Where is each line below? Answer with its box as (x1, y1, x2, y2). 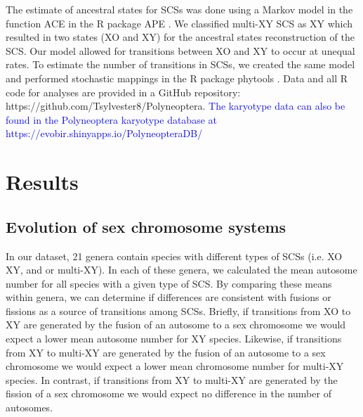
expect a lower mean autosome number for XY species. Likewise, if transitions (6, 331, 342, 346)
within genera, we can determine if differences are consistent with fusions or (6, 290, 331, 304)
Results (6, 167, 79, 196)
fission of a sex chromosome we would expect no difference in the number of (6, 386, 331, 401)
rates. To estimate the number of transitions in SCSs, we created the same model (6, 57, 355, 72)
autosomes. (6, 400, 53, 415)
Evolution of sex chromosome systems (6, 215, 286, 237)
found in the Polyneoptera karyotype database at (6, 112, 217, 127)
